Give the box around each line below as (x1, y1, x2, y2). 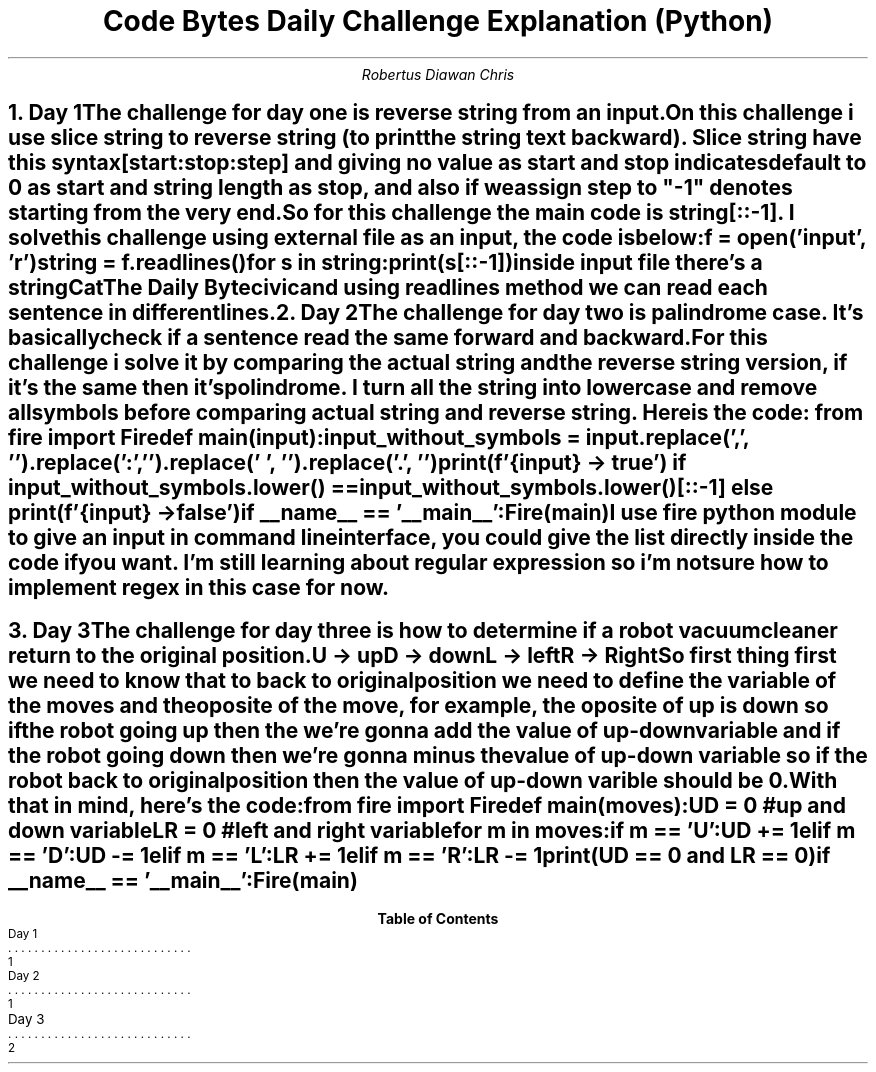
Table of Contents (377, 910, 499, 928)
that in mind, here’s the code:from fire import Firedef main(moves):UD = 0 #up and (8, 792, 846, 818)
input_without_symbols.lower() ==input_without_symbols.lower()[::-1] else (8, 475, 774, 501)
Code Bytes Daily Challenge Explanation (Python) (102, 4, 774, 38)
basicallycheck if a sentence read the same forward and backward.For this (8, 325, 768, 351)
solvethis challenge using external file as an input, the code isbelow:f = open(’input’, (8, 225, 867, 251)
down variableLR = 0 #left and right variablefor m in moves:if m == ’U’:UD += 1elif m (8, 817, 856, 843)
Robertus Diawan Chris (361, 65, 515, 83)
